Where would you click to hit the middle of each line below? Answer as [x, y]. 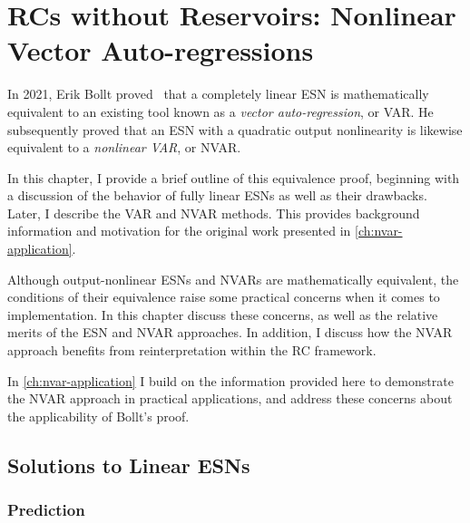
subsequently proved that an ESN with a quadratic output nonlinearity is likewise [235, 129]
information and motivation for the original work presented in [179, 231]
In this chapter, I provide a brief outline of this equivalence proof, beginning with [234, 177]
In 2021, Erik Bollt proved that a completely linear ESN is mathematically [218, 94]
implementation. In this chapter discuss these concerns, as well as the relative [223, 314]
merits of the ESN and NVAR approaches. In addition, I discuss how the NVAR [230, 332]
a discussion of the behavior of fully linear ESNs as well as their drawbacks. [217, 195]
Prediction [46, 510]
